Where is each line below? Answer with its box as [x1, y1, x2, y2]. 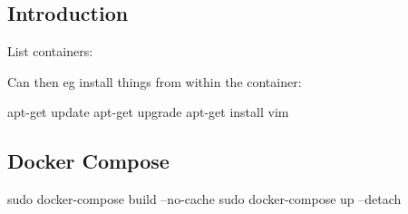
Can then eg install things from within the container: [7, 72, 302, 91]
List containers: [7, 42, 93, 61]
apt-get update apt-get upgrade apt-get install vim [7, 102, 289, 122]
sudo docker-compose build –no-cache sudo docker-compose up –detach [7, 190, 402, 209]
